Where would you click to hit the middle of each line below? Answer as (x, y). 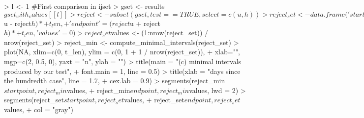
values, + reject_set (154, 100)
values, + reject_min (98, 90)
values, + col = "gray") (39, 109)
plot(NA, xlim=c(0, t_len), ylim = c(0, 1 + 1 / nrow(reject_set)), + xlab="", (122, 52)
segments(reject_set (34, 100)
